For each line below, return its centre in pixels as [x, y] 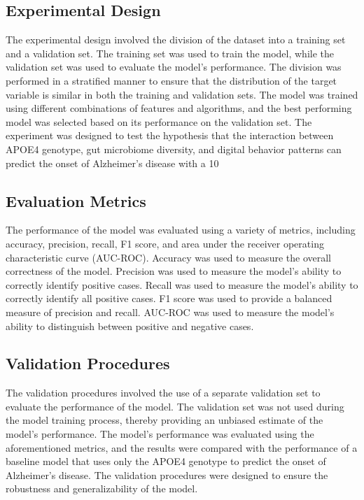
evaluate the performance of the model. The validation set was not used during [175, 406]
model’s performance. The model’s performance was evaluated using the [160, 434]
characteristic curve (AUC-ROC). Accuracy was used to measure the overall [168, 257]
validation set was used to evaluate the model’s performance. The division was [174, 67]
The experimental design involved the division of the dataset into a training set [176, 40]
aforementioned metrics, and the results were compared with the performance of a [182, 447]
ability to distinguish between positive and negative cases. [130, 326]
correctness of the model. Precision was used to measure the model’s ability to [174, 271]
